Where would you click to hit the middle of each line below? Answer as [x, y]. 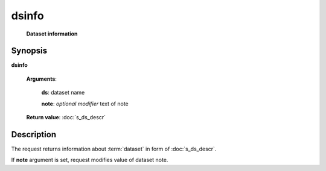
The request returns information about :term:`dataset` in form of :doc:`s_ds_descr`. [114, 149]
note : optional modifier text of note [85, 104]
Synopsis [29, 51]
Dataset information [52, 34]
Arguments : [42, 79]
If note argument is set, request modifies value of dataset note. [90, 160]
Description [34, 135]
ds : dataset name [63, 93]
